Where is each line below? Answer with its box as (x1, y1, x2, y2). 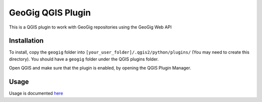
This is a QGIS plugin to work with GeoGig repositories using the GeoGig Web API (9, 24, 172, 30)
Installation (9, 37, 44, 45)
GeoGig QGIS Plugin (9, 7, 91, 18)
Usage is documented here (9, 90, 63, 96)
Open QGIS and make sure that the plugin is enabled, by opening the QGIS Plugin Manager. (9, 65, 191, 71)
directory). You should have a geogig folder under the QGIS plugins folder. (9, 56, 159, 62)
